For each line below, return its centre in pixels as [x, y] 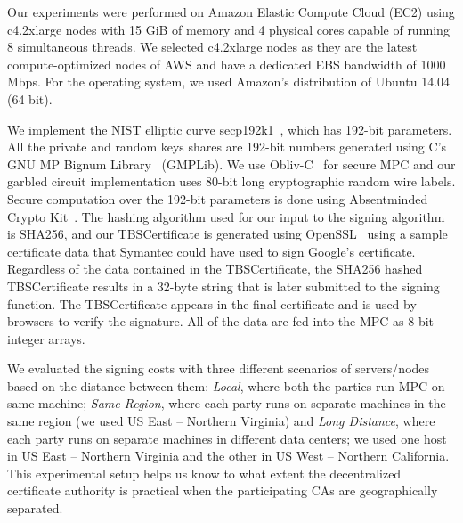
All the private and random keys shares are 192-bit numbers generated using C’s [227, 147]
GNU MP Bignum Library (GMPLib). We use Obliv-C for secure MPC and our [231, 163]
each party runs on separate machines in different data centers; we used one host [227, 438]
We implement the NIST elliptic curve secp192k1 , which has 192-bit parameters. [230, 129]
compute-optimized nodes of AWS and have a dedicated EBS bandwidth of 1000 [227, 64]
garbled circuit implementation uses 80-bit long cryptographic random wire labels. [231, 181]
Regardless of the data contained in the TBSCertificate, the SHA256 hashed [215, 269]
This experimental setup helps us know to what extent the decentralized [204, 473]
